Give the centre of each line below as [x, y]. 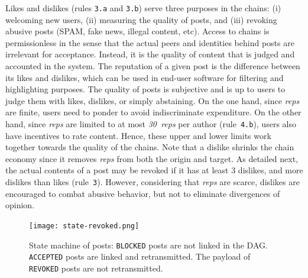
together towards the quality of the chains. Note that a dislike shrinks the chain [150, 147]
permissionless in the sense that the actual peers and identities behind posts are [150, 42]
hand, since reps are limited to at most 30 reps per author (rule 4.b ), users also [151, 124]
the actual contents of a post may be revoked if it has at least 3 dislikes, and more [154, 170]
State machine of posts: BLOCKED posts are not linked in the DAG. [148, 245]
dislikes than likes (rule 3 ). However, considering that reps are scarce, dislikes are [153, 182]
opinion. [20, 205]
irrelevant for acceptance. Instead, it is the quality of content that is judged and [150, 54]
